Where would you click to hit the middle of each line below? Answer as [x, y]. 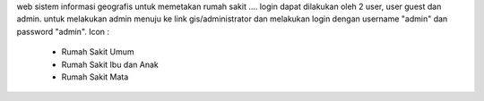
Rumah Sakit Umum [98, 52]
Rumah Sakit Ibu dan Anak [110, 64]
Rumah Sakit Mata [95, 77]
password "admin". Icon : [63, 31]
